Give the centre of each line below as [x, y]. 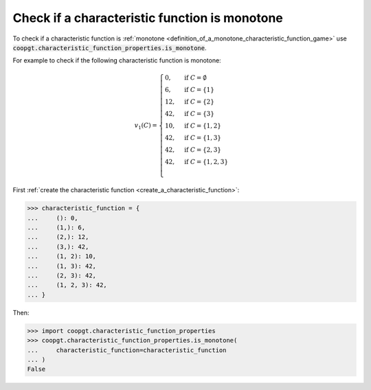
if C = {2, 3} [203, 150]
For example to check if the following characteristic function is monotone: [117, 60]
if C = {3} [199, 114]
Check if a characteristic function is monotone [148, 18]
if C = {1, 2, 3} [206, 162]
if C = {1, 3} [203, 138]
